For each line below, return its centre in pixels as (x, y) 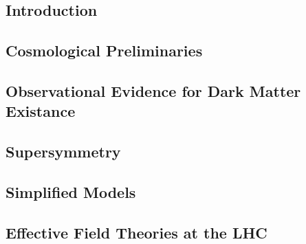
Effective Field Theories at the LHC (136, 232)
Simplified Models (71, 191)
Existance (41, 111)
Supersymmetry (63, 152)
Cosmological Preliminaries (104, 51)
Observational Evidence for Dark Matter (153, 90)
